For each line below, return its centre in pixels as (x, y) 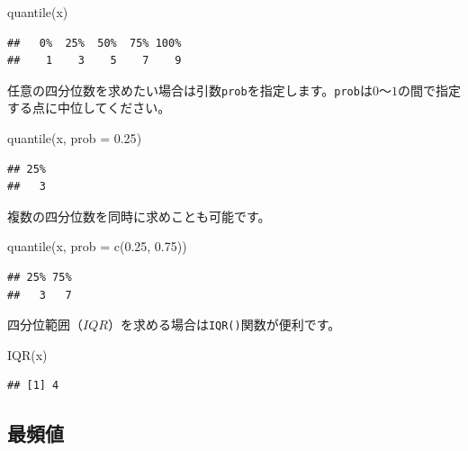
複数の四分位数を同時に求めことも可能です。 (139, 216)
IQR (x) (27, 354)
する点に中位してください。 (89, 108)
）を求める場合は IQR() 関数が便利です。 (224, 325)
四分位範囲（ (45, 325)
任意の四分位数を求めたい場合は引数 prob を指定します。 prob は (190, 90)
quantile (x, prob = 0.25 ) (75, 138)
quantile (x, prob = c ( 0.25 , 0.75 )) (97, 246)
